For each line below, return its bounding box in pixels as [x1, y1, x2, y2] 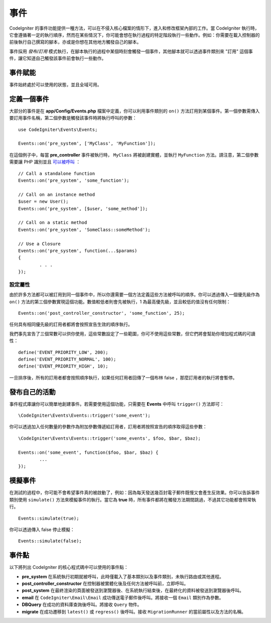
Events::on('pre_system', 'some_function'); [18, 178, 130, 183]
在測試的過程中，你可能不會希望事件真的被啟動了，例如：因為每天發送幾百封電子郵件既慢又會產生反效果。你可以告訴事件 [9, 489, 260, 495]
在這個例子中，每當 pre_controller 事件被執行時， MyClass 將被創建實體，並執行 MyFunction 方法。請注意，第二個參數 [9, 152, 259, 158]
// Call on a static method [18, 220, 87, 225]
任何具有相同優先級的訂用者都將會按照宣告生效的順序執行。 [9, 321, 132, 327]
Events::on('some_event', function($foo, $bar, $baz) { [18, 449, 159, 455]
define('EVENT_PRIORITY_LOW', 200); [18, 349, 108, 355]
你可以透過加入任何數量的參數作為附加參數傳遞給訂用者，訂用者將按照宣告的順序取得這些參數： [9, 424, 207, 430]
